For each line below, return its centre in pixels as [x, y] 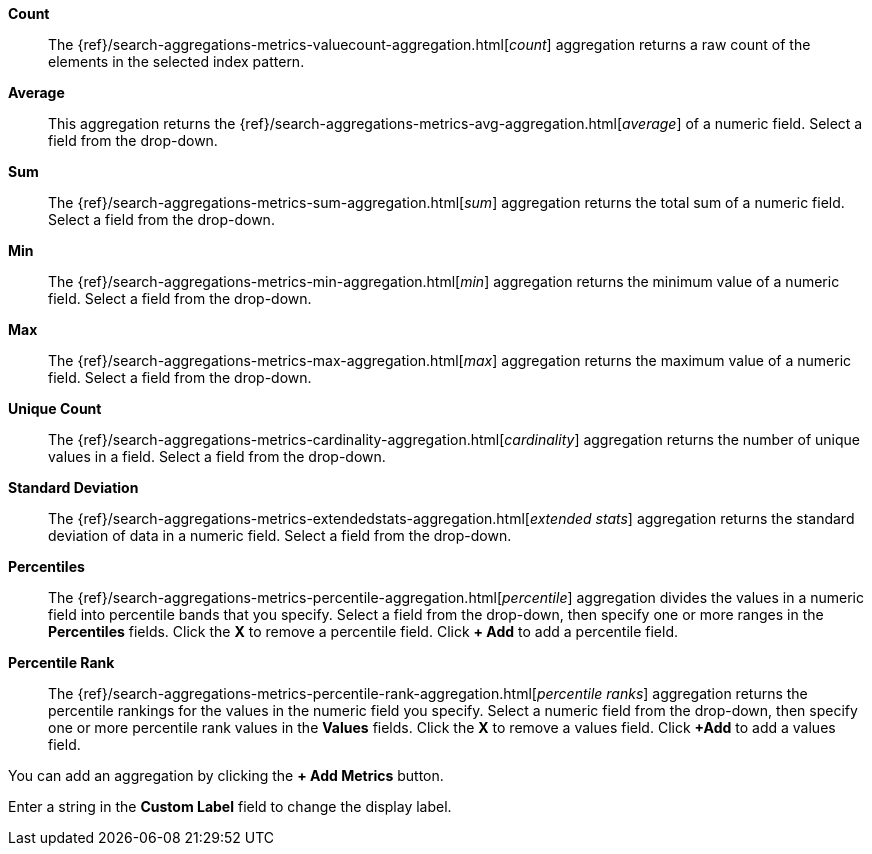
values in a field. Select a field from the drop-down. [217, 456]
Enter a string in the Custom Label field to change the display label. [230, 806]
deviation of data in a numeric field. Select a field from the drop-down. [280, 535]
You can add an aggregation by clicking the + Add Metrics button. [226, 775]
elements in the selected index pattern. [176, 61]
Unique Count [55, 408]
